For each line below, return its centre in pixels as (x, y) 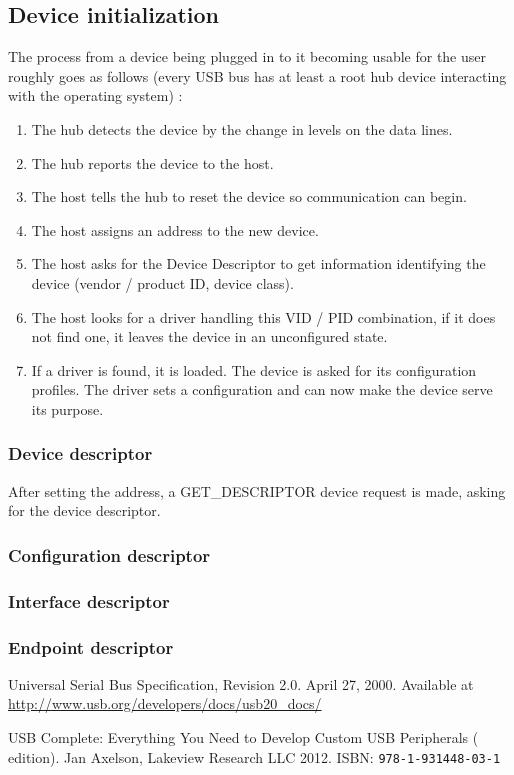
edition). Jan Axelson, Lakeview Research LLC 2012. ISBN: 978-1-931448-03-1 (254, 756)
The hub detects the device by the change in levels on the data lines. (242, 128)
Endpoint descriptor (91, 646)
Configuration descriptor (109, 554)
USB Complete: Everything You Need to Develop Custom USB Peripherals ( (243, 737)
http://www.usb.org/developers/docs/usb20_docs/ (165, 703)
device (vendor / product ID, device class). (162, 282)
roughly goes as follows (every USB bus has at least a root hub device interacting (257, 75)
